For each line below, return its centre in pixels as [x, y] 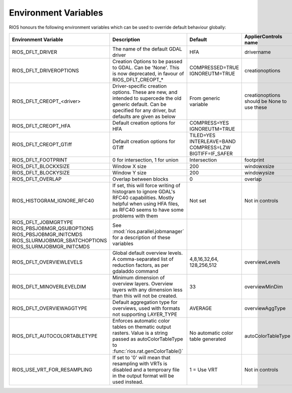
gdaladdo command [135, 271]
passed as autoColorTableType [148, 339]
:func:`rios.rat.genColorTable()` [148, 351]
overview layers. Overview [143, 284]
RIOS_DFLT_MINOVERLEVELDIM [49, 286]
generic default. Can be [139, 104]
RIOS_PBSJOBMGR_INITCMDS [47, 234]
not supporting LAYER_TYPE [145, 314]
